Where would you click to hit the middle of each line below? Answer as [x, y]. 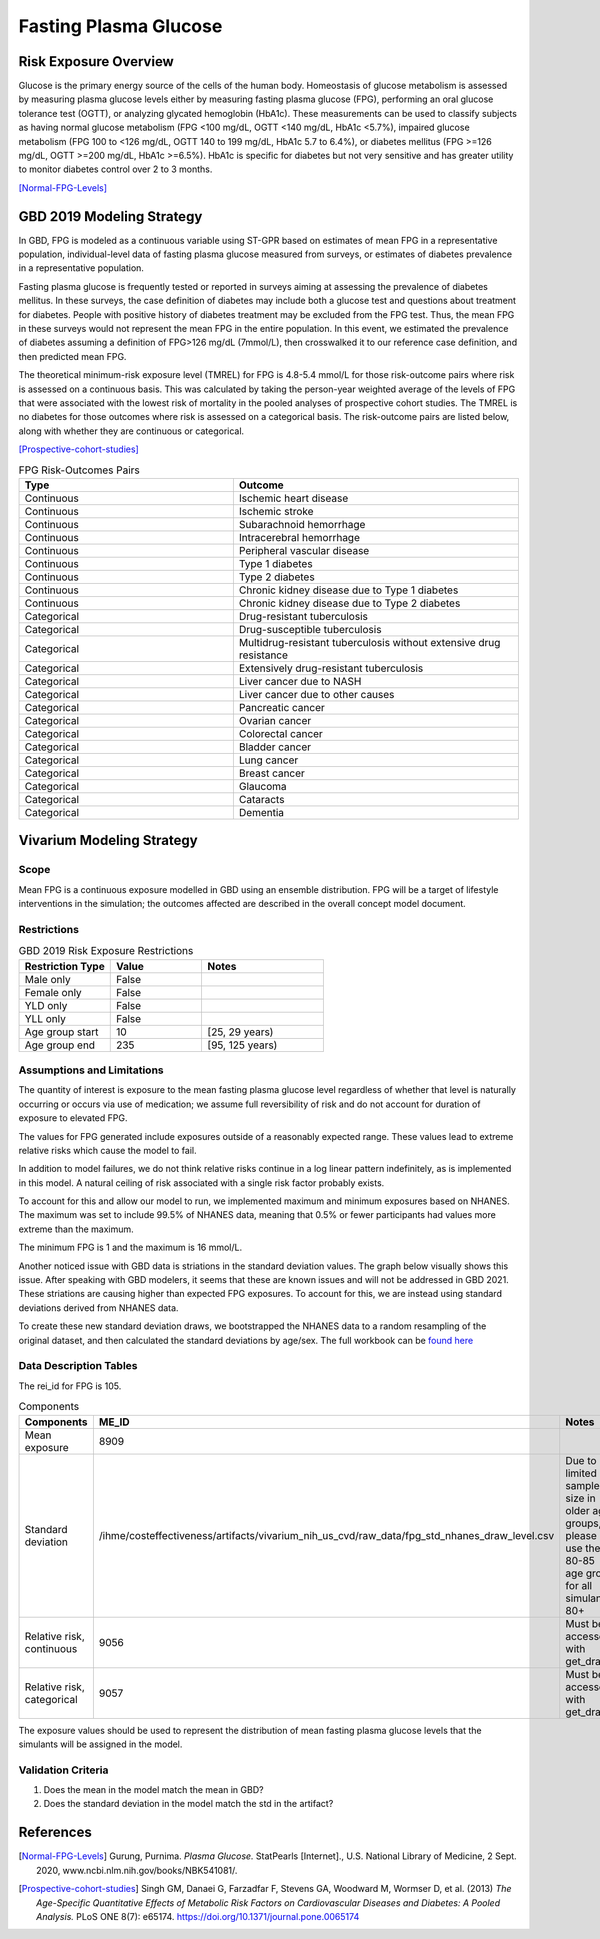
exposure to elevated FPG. [73, 1118]
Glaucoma [262, 786]
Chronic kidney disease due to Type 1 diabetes [348, 590]
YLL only [45, 1018]
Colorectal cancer [281, 733]
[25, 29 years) [240, 1032]
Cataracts [261, 799]
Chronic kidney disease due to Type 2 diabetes [349, 603]
